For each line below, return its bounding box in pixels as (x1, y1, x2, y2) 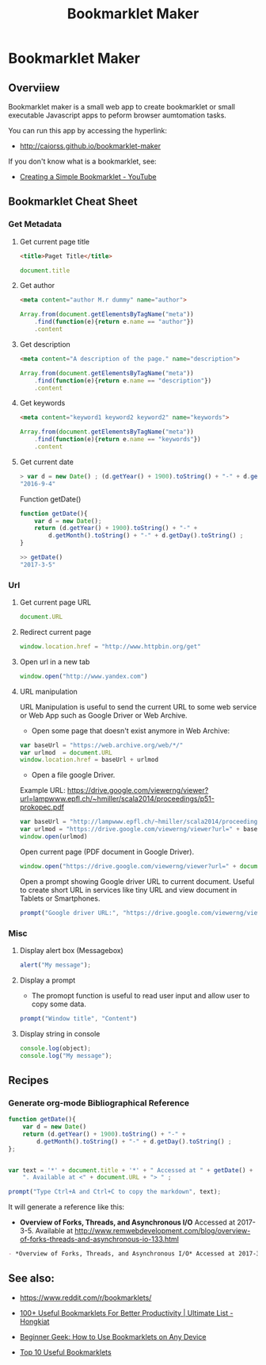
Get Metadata (8, 219, 62, 230)
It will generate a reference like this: (8, 1202, 125, 1212)
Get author (19, 281, 55, 290)
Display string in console (19, 1029, 101, 1038)
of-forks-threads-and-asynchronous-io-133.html (19, 1235, 180, 1244)
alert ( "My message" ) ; (19, 961, 92, 969)
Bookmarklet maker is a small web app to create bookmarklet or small (8, 102, 236, 111)
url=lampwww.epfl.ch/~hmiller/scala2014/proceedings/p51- (19, 794, 215, 804)
